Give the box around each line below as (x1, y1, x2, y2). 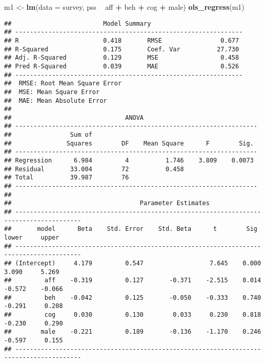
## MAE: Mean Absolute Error (4, 97, 107, 104)
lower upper (4, 234, 59, 241)
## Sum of (4, 131, 92, 139)
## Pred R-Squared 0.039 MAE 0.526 (4, 62, 239, 70)
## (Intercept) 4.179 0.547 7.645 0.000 (4, 259, 261, 267)
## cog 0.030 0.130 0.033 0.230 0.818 (4, 311, 261, 318)
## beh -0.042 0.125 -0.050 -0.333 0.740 (4, 294, 261, 301)
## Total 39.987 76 (4, 174, 129, 182)
